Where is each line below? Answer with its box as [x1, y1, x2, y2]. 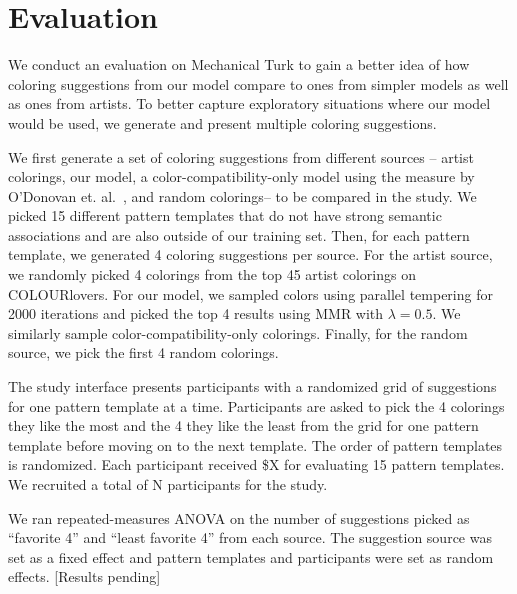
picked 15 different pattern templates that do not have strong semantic [8, 205, 442, 226]
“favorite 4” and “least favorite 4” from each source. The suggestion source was [8, 527, 492, 548]
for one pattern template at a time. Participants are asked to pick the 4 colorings [8, 395, 505, 416]
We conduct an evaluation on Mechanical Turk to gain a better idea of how [8, 54, 470, 75]
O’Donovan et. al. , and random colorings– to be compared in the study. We [8, 185, 477, 206]
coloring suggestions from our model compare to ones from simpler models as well [8, 73, 509, 94]
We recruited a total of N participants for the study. [8, 474, 328, 494]
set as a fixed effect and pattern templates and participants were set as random [8, 546, 494, 567]
